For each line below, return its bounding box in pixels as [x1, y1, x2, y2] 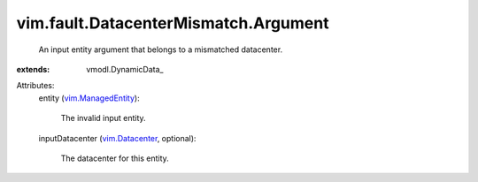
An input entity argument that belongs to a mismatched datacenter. [38, 44, 283, 55]
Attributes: [16, 80, 55, 91]
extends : [16, 64, 50, 74]
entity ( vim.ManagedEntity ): [38, 93, 141, 103]
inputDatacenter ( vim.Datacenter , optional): [38, 133, 197, 143]
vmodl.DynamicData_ [86, 64, 164, 74]
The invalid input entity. [60, 113, 146, 124]
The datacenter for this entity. [60, 153, 170, 163]
